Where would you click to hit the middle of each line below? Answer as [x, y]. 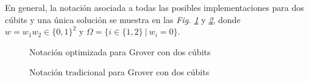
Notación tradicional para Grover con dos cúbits [119, 72]
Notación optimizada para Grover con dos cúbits [120, 51]
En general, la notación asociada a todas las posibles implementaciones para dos [154, 7]
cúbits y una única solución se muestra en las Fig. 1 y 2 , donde [123, 19]
